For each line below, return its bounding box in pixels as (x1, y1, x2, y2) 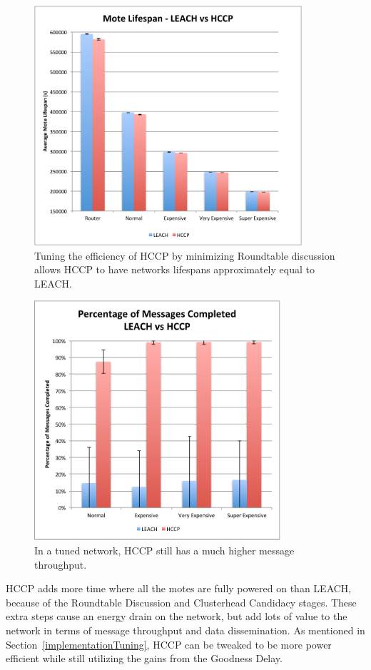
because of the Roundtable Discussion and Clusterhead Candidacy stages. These (6, 594, 357, 609)
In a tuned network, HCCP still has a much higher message (34, 542, 295, 557)
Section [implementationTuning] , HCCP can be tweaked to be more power (6, 636, 332, 651)
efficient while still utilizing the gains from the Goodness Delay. (6, 651, 283, 666)
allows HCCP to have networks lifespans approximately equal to (34, 262, 315, 277)
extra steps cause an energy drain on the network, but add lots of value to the (6, 609, 347, 624)
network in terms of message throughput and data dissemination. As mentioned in (6, 622, 365, 637)
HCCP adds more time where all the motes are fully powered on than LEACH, (6, 581, 352, 596)
